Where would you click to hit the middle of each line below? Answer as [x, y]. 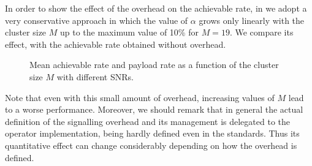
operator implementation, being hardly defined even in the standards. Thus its [152, 133]
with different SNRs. [95, 76]
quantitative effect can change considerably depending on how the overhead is [151, 145]
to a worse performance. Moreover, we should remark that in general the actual [154, 109]
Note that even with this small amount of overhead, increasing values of [140, 97]
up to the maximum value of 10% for [129, 32]
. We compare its [261, 32]
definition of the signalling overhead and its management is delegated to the [147, 121]
